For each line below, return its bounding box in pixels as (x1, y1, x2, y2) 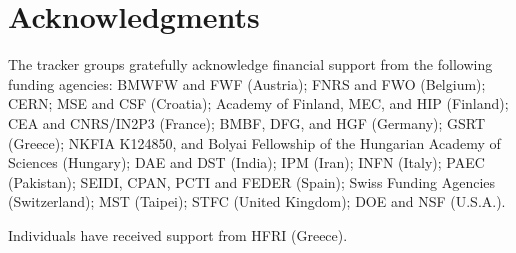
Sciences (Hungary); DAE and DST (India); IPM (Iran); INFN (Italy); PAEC (8, 152, 485, 173)
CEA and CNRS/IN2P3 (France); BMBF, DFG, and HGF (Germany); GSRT (8, 112, 486, 133)
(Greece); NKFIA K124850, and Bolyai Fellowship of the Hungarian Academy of (8, 132, 501, 153)
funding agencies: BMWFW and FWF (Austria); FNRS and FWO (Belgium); (8, 73, 486, 94)
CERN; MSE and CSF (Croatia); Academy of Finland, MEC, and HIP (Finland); (8, 93, 509, 114)
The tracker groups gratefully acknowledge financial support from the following (8, 54, 493, 75)
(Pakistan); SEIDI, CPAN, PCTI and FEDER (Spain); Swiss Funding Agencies (8, 171, 496, 192)
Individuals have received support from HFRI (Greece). (8, 224, 348, 245)
